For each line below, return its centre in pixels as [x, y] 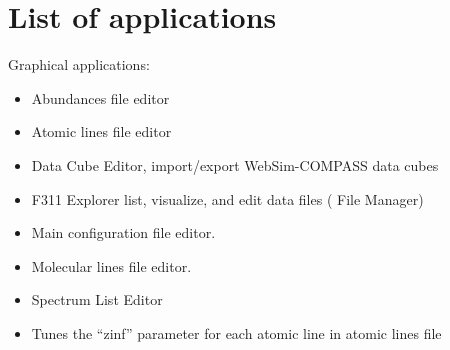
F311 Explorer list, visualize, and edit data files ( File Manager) [227, 198]
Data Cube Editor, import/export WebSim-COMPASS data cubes [235, 164]
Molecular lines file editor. [111, 265]
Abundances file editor [100, 97]
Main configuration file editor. [123, 232]
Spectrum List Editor [97, 299]
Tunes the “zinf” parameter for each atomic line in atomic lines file [236, 332]
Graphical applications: [79, 64]
